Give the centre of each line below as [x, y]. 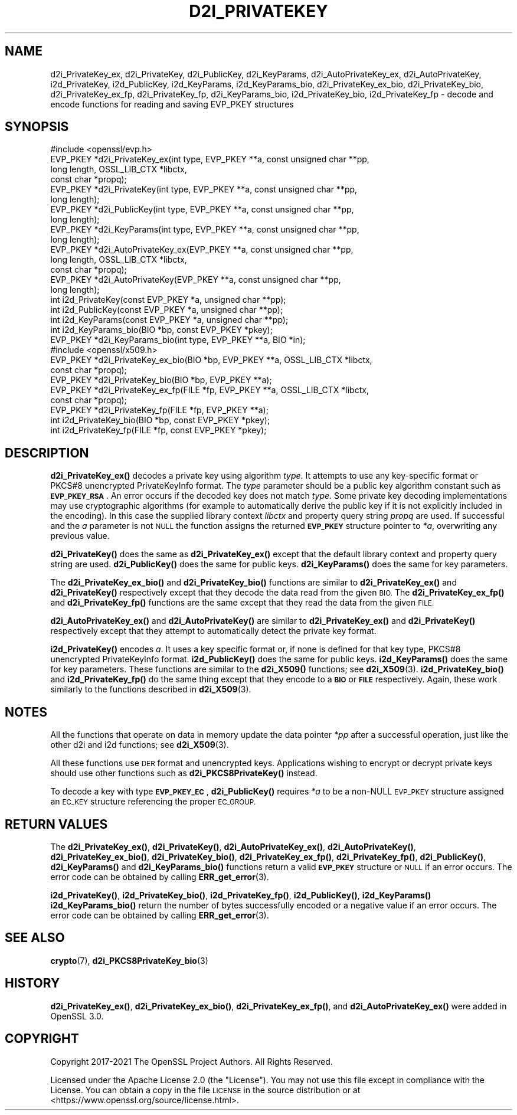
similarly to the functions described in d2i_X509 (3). [151, 689]
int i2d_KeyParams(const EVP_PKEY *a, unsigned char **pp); [169, 320]
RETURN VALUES [56, 824]
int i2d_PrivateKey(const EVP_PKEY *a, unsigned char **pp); [168, 300]
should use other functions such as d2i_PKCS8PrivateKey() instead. [184, 773]
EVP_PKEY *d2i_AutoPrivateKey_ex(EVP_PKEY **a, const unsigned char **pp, [202, 250]
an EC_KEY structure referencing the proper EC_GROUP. [153, 802]
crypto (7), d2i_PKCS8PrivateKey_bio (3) [129, 960]
